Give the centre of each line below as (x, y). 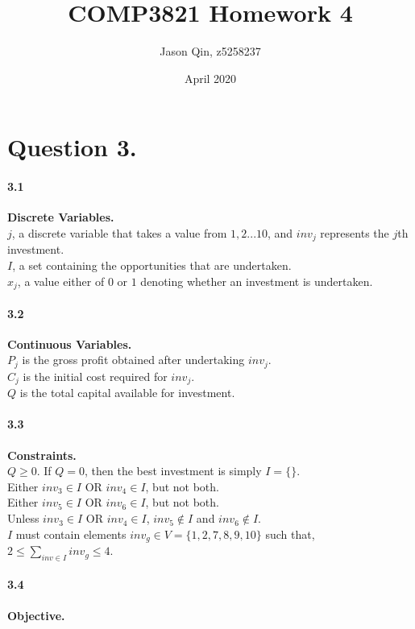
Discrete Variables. (61, 217)
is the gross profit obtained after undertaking (133, 360)
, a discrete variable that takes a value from (119, 232)
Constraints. (42, 455)
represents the (355, 232)
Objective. (36, 615)
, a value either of (61, 281)
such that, (290, 534)
